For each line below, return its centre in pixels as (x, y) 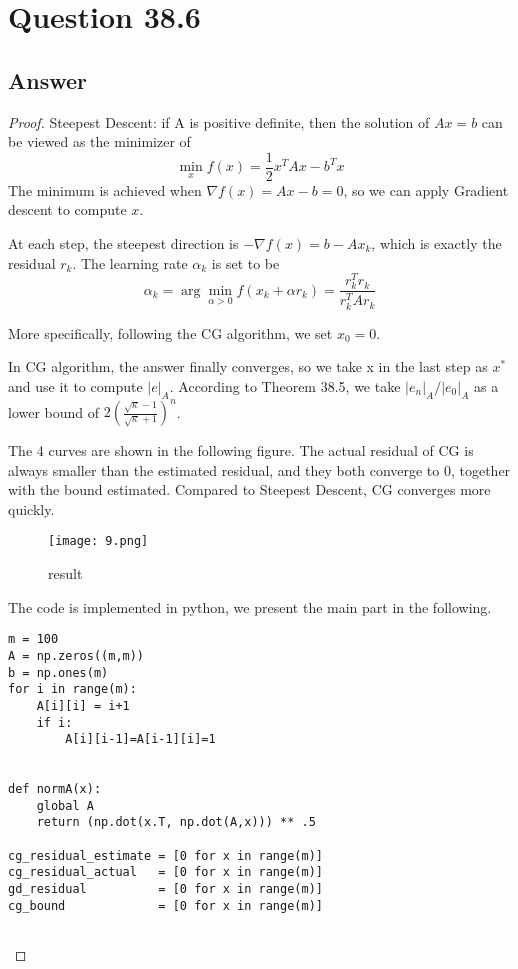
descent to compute (67, 209)
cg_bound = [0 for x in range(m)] (165, 905)
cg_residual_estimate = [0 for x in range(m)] (165, 855)
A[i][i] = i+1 (83, 705)
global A (65, 805)
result (65, 573)
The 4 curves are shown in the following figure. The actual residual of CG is (241, 450)
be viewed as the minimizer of (99, 141)
